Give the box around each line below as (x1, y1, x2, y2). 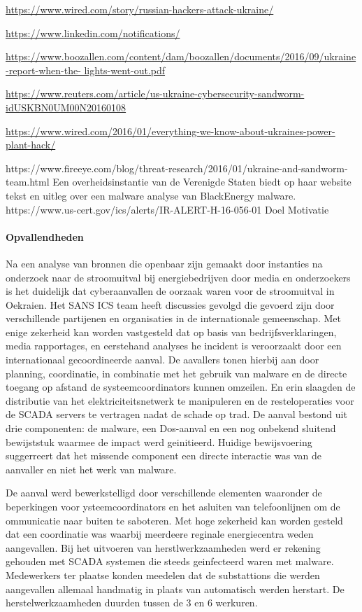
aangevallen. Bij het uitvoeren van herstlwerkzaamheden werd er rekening (6, 540, 321, 555)
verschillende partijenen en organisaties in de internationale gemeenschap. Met (6, 311, 341, 326)
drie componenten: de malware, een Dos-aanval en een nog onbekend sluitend (6, 421, 336, 436)
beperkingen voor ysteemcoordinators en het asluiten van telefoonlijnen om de (6, 499, 340, 514)
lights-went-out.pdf (84, 62, 166, 77)
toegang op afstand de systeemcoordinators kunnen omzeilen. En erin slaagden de (6, 380, 356, 394)
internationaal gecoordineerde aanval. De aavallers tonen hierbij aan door (6, 352, 319, 367)
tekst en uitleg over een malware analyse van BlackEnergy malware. (6, 188, 296, 202)
